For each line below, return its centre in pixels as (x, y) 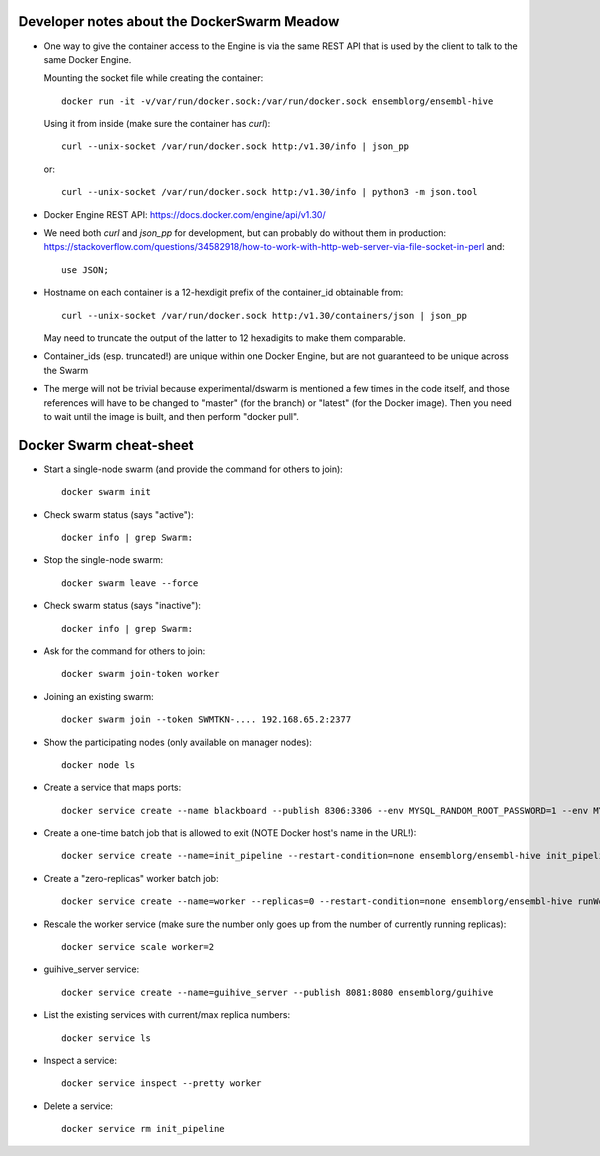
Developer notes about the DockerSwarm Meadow (179, 21)
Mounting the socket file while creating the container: (153, 78)
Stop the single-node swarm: (103, 560)
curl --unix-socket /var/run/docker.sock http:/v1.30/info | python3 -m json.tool (269, 192)
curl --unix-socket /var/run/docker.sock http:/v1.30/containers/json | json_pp (264, 315)
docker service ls (106, 1038)
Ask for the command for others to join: (124, 651)
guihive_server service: (91, 969)
